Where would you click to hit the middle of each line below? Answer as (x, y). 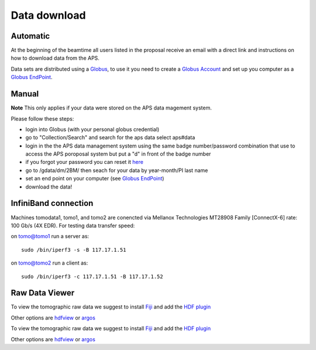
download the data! (49, 187)
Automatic (30, 36)
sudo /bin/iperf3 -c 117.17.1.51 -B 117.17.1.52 (92, 276)
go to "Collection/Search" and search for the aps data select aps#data (110, 138)
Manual (25, 94)
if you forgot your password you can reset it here (84, 162)
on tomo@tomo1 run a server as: (50, 236)
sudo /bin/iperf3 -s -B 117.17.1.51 (74, 250)
